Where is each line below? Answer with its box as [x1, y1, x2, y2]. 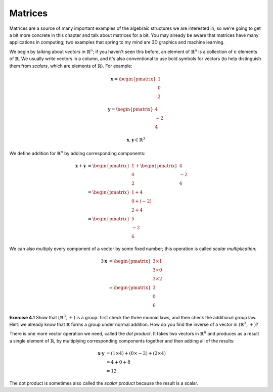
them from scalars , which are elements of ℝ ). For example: [9, 63, 132, 69]
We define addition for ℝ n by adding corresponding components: [9, 150, 146, 156]
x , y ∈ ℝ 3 [126, 136, 146, 143]
